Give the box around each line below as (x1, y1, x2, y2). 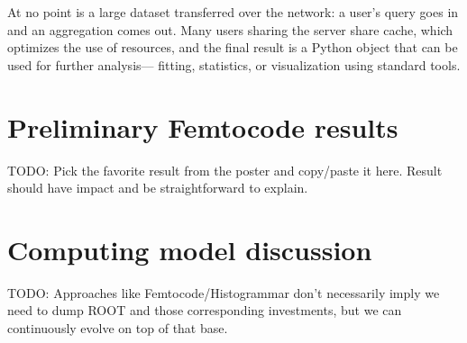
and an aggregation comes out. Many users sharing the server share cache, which (7, 20, 453, 39)
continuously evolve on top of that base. (7, 319, 228, 337)
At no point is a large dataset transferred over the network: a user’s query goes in (7, 3, 459, 21)
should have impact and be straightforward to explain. (7, 178, 308, 197)
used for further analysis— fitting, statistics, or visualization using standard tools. (7, 55, 461, 74)
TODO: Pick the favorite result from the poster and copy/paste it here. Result (7, 160, 443, 179)
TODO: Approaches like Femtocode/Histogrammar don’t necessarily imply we (7, 283, 440, 302)
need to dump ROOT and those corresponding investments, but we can (7, 301, 402, 320)
